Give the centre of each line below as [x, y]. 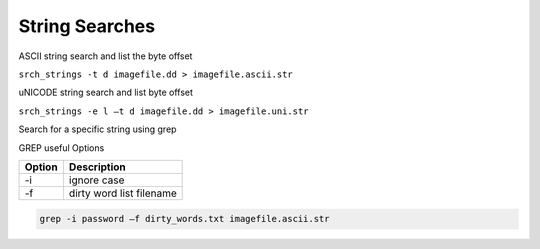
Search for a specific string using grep [97, 129]
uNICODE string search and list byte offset [106, 92]
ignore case [96, 180]
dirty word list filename [122, 193]
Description [97, 167]
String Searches [86, 26]
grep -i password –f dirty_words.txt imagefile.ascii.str [184, 219]
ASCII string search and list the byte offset [105, 56]
